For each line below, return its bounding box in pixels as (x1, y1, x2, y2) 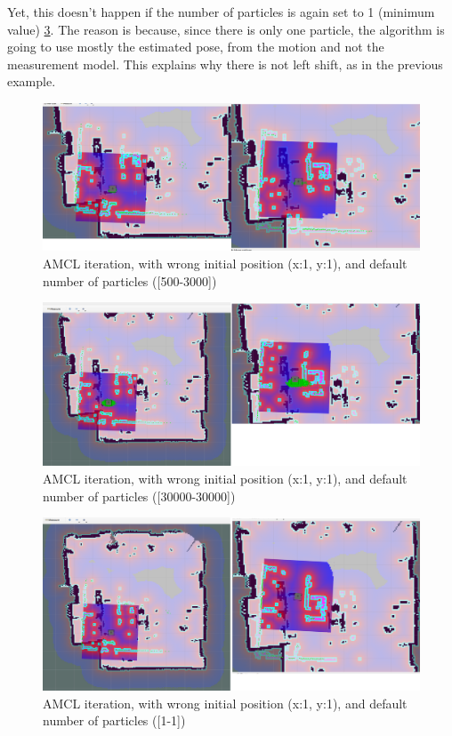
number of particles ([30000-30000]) (43, 486, 236, 505)
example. (7, 72, 56, 91)
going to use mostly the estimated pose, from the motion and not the (7, 37, 384, 56)
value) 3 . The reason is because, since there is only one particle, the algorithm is (7, 20, 445, 38)
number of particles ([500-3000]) (43, 271, 217, 290)
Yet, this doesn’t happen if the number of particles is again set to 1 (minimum (7, 3, 435, 20)
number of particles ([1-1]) (43, 711, 186, 730)
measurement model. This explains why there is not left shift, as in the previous (7, 54, 443, 73)
